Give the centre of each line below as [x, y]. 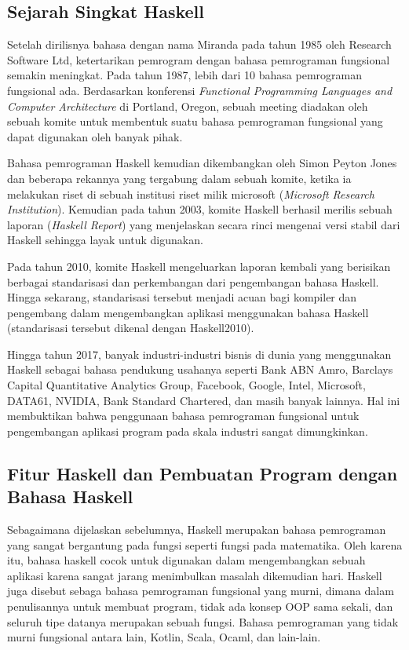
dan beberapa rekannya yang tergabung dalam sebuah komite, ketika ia [179, 178]
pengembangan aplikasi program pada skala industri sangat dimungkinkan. [188, 431]
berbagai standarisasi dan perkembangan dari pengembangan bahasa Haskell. [193, 281]
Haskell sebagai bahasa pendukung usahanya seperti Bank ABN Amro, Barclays [200, 369]
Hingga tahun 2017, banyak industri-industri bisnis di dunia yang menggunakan [199, 354]
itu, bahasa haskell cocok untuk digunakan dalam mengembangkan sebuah [186, 560]
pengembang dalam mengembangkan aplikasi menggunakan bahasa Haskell [188, 312]
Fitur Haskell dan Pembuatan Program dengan [203, 473]
